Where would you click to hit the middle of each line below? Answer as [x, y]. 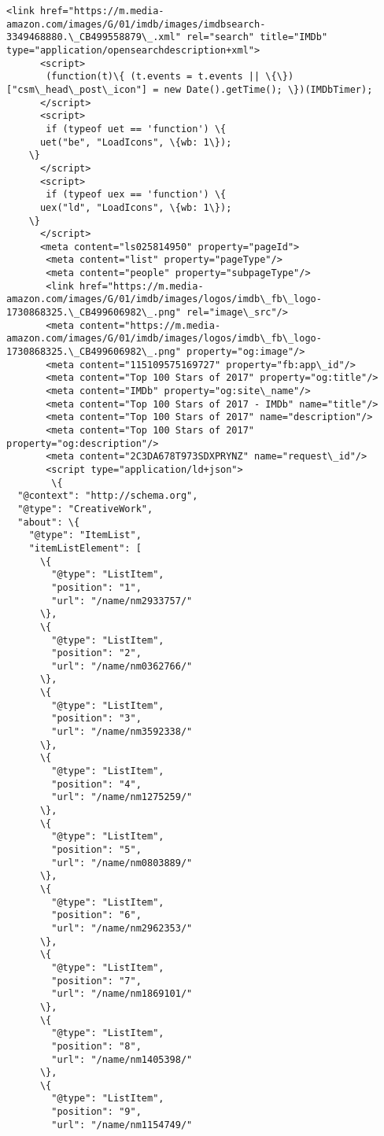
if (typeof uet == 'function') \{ [136, 129]
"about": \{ [49, 522]
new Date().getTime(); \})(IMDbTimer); [268, 89]
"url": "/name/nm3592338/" [122, 732]
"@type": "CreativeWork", [85, 509]
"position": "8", [96, 1046]
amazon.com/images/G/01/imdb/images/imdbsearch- [136, 24]
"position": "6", [96, 915]
